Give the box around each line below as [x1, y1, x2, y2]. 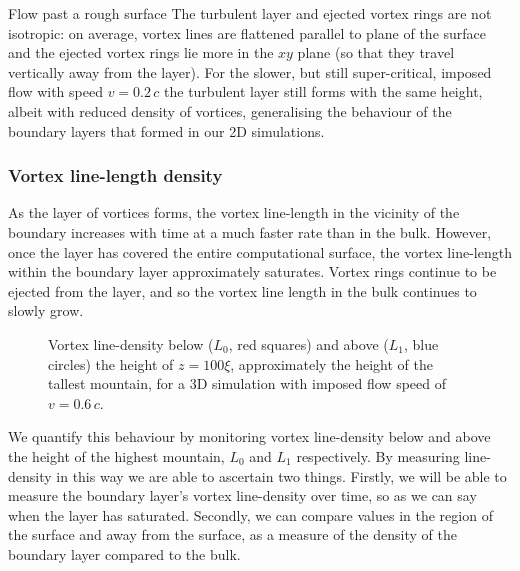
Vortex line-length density [8, 163, 223, 188]
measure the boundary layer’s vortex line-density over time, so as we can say [8, 485, 477, 506]
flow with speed [8, 81, 103, 102]
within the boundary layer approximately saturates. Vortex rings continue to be [8, 261, 497, 282]
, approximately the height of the [230, 353, 433, 374]
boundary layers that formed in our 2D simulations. [8, 120, 325, 141]
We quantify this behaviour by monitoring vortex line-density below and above [8, 426, 491, 447]
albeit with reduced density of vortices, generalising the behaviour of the [8, 100, 452, 121]
